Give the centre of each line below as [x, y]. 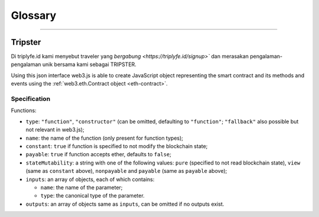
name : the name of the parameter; [82, 187]
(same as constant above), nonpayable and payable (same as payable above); [126, 171]
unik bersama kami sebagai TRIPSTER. [89, 64]
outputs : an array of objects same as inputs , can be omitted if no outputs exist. [125, 204]
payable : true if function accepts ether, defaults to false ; [98, 154]
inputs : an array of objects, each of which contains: [90, 179]
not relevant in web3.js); [55, 130]
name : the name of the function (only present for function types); [104, 138]
